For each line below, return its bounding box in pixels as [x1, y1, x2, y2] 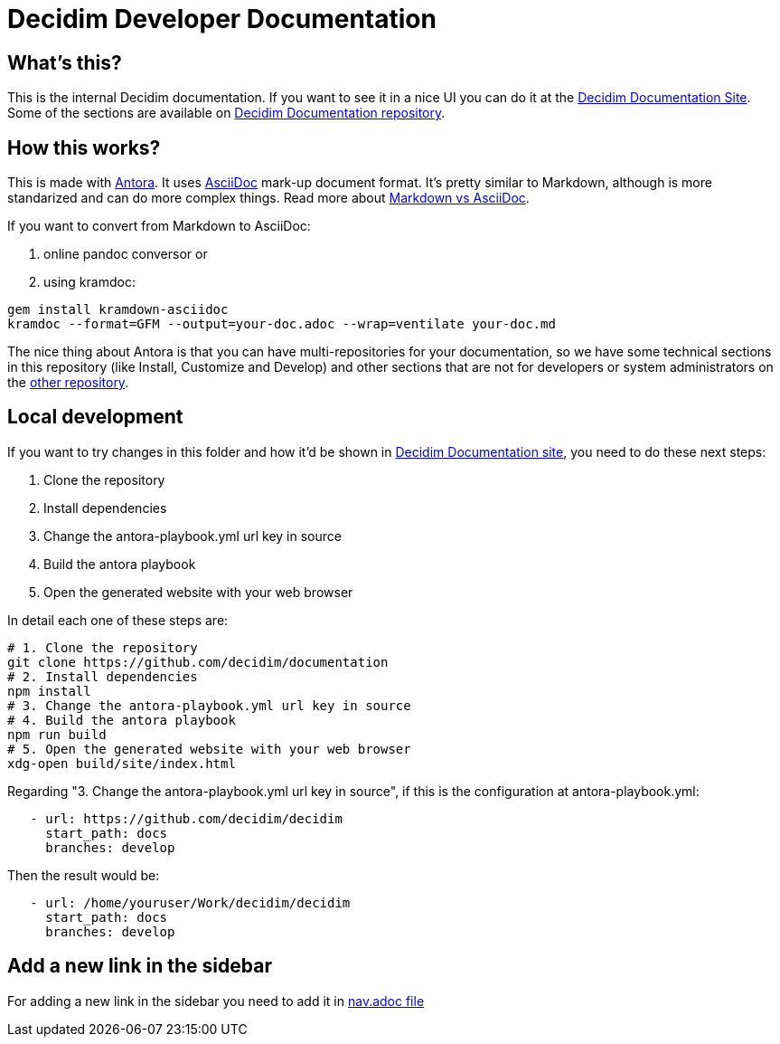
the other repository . [7, 375, 129, 391]
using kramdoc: [43, 274, 136, 290]
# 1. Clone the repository [7, 640, 198, 655]
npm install [7, 683, 91, 698]
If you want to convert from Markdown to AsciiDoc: [7, 218, 311, 234]
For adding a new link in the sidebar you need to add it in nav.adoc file [7, 992, 425, 1009]
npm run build [7, 726, 107, 742]
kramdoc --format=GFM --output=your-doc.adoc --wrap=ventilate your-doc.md [7, 317, 556, 332]
